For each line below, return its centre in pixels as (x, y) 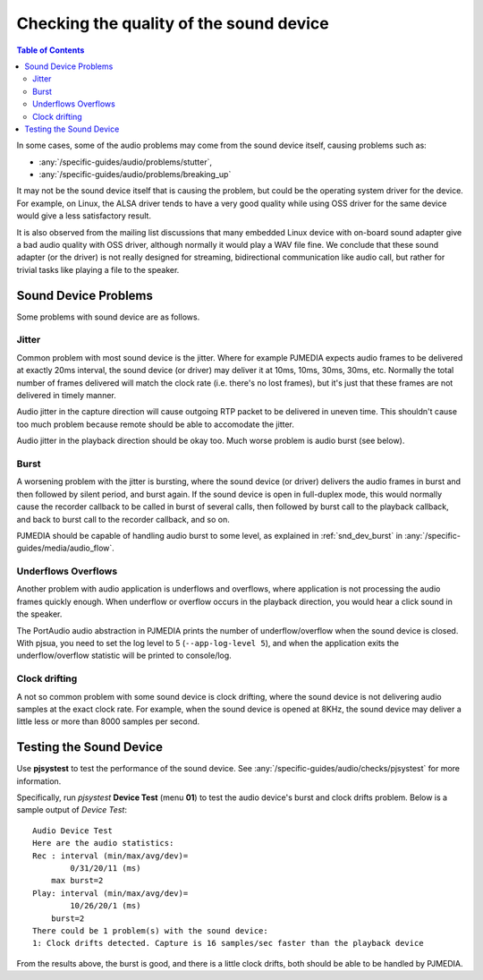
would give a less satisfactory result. (84, 216)
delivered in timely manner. (66, 396)
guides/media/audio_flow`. (66, 548)
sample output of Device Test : (72, 810)
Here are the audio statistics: (103, 843)
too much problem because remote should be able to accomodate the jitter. (156, 424)
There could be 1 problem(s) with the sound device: (150, 930)
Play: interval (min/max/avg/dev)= (110, 893)
